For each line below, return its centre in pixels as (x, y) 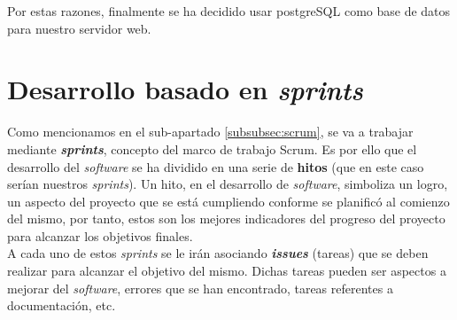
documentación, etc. (62, 305)
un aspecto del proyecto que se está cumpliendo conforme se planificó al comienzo (228, 201)
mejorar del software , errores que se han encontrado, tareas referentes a (200, 288)
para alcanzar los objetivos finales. (100, 235)
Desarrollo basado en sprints (185, 90)
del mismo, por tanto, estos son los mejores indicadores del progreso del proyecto (226, 219)
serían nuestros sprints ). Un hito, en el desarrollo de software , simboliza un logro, (228, 184)
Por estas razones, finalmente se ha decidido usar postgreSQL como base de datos (229, 11)
